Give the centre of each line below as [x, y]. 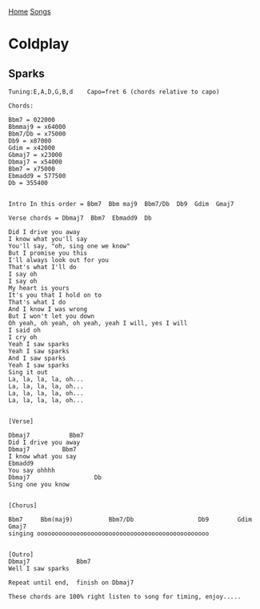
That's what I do [37, 302]
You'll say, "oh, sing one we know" [69, 246]
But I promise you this [48, 253]
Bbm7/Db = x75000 [37, 134]
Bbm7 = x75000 [32, 169]
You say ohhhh [32, 470]
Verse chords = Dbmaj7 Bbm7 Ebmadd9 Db [80, 218]
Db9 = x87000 [30, 141]
